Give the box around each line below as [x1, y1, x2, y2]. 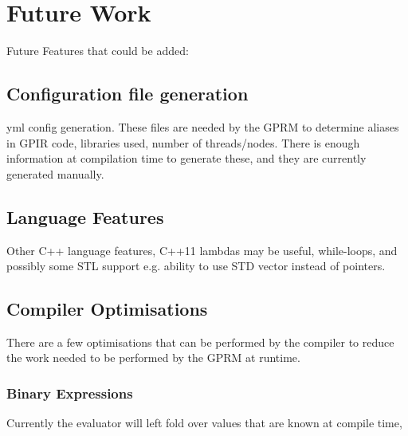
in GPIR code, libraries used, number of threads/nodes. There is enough [6, 134, 360, 151]
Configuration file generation [6, 81, 249, 106]
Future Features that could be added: [6, 42, 189, 59]
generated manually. [6, 165, 104, 182]
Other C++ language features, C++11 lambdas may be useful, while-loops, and [6, 242, 398, 258]
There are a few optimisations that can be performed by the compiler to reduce [6, 333, 394, 350]
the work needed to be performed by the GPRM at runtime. [6, 349, 300, 366]
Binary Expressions [6, 383, 133, 403]
